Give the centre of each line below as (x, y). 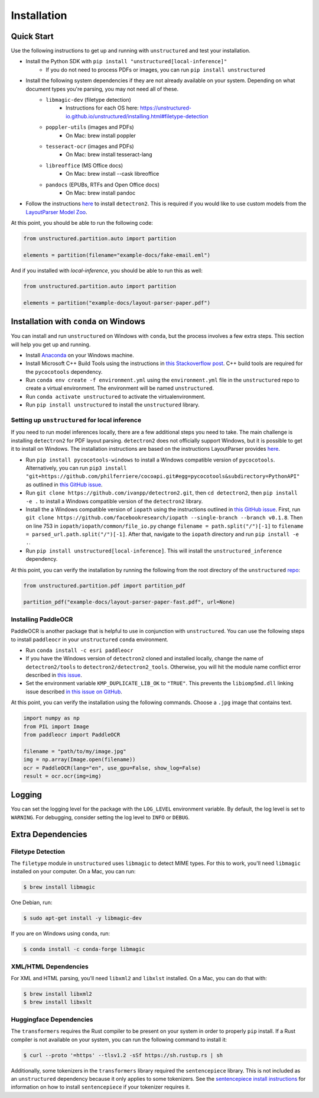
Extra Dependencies (49, 834)
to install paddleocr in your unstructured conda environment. (89, 640)
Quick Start (32, 36)
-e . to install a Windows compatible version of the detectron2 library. (114, 501)
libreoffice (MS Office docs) (84, 165)
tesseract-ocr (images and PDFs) (90, 146)
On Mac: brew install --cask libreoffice (113, 174)
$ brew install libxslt (58, 1002)
